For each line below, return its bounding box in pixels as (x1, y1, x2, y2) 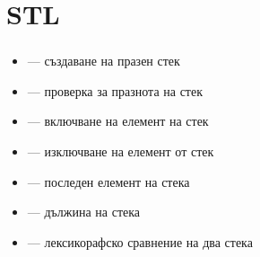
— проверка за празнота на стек (27, 81, 203, 100)
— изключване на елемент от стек (27, 142, 214, 161)
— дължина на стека (27, 202, 141, 221)
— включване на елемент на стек (27, 111, 209, 130)
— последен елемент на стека (27, 172, 190, 191)
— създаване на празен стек (27, 51, 180, 70)
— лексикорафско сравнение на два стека (27, 232, 253, 251)
